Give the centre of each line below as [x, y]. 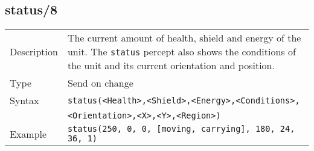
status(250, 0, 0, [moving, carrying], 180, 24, [181, 129]
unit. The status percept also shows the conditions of [181, 52]
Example [28, 134]
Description [34, 52]
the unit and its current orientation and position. [171, 66]
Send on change [100, 83]
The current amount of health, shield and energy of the [184, 38]
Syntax [24, 100]
